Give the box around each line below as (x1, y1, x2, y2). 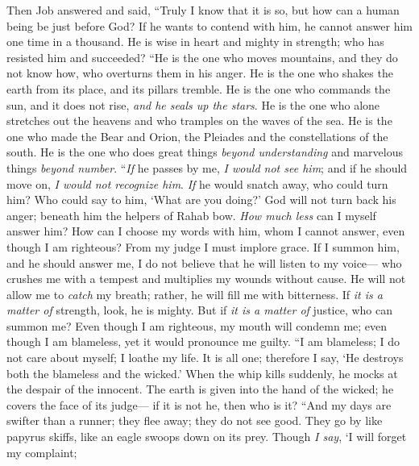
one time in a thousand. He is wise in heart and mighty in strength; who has (6, 33, 384, 50)
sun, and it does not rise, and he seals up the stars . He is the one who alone (6, 96, 380, 113)
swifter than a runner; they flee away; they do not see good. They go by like (6, 412, 383, 429)
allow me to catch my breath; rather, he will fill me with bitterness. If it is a (6, 285, 383, 302)
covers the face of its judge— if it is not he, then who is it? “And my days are (6, 396, 392, 413)
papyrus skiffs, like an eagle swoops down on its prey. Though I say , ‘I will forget (6, 428, 407, 445)
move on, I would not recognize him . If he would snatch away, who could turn (6, 175, 388, 192)
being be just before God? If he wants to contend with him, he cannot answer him (6, 17, 413, 34)
